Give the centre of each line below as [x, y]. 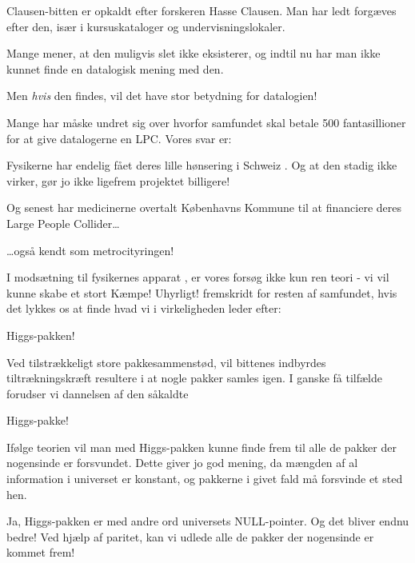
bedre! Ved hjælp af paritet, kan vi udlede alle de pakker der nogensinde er [190, 536]
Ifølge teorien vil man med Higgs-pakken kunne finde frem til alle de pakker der [202, 447]
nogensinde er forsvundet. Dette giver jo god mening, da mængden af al [182, 463]
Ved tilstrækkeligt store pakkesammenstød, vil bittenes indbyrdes [166, 362]
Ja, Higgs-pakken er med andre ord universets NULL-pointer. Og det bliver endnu [208, 521]
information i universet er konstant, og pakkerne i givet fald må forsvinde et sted [205, 479]
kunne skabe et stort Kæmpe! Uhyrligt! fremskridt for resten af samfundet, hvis [202, 292]
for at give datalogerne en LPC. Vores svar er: [119, 138]
